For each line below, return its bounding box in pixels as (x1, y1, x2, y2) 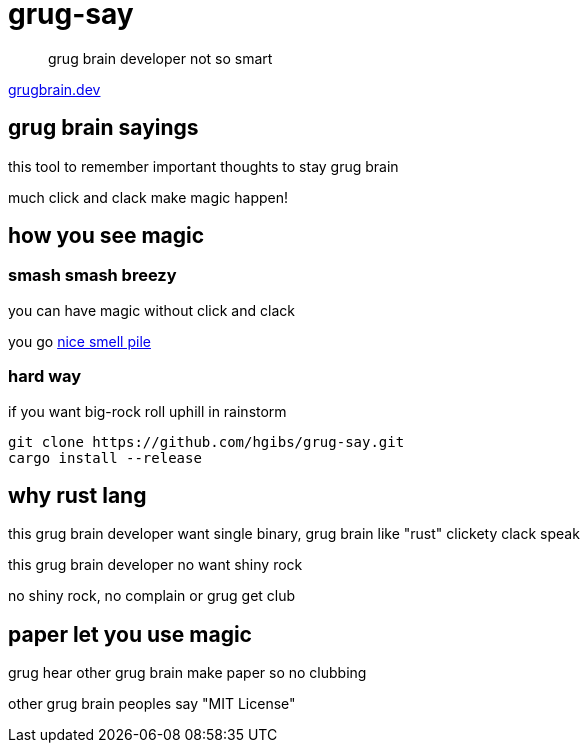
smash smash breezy (8, 265, 177, 286)
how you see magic (8, 223, 205, 249)
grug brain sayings (8, 115, 199, 141)
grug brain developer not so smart (48, 49, 273, 67)
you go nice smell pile (8, 332, 151, 350)
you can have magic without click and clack (8, 301, 295, 319)
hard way (8, 366, 82, 387)
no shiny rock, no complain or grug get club (8, 587, 296, 605)
